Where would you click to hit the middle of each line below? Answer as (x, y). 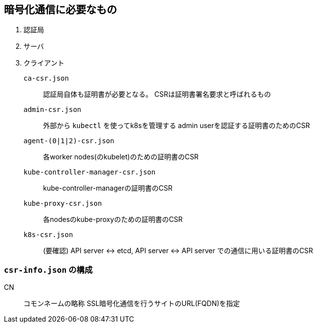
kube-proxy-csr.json (63, 204)
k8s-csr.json (48, 235)
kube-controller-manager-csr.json (90, 172)
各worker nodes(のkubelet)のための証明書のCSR (121, 157)
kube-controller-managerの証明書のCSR (108, 188)
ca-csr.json (46, 78)
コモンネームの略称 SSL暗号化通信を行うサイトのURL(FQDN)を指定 (132, 304)
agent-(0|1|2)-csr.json (69, 141)
